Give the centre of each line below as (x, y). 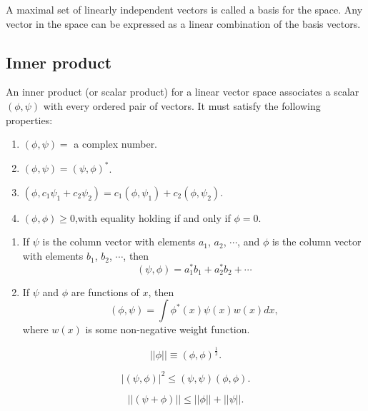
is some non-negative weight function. (168, 329)
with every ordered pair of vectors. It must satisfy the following (182, 105)
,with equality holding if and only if (153, 217)
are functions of (105, 291)
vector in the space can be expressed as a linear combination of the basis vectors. (183, 23)
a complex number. (116, 144)
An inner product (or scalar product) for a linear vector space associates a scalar (183, 92)
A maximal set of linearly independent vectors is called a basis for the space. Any (184, 9)
